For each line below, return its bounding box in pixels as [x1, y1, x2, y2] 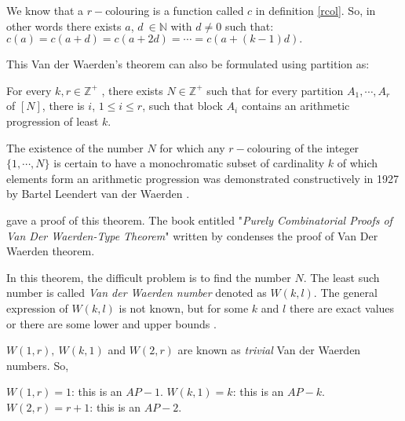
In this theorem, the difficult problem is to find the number [6, 269, 291, 285]
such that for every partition [206, 82, 344, 98]
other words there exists [6, 17, 122, 34]
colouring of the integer [246, 139, 359, 156]
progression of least [6, 112, 99, 129]
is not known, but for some [119, 299, 249, 316]
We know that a [6, 2, 83, 18]
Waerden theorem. [6, 243, 95, 259]
